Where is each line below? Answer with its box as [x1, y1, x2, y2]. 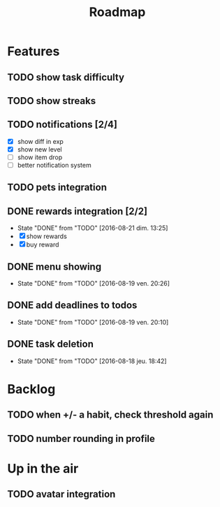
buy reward [26, 240, 59, 249]
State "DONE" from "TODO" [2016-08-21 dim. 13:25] [17, 224, 168, 233]
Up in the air [7, 460, 79, 476]
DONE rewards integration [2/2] [7, 205, 148, 217]
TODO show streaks [7, 95, 96, 107]
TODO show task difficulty [7, 71, 124, 83]
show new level [17, 145, 62, 154]
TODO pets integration [7, 182, 107, 193]
